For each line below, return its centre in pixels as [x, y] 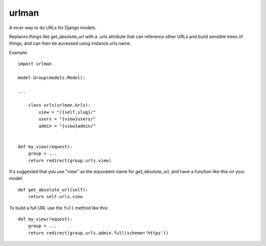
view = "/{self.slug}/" [67, 112]
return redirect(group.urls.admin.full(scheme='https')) [98, 233]
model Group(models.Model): [52, 77]
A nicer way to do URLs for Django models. [53, 28]
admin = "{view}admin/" [67, 126]
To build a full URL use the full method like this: [59, 208]
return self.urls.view [55, 197]
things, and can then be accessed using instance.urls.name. [70, 43]
